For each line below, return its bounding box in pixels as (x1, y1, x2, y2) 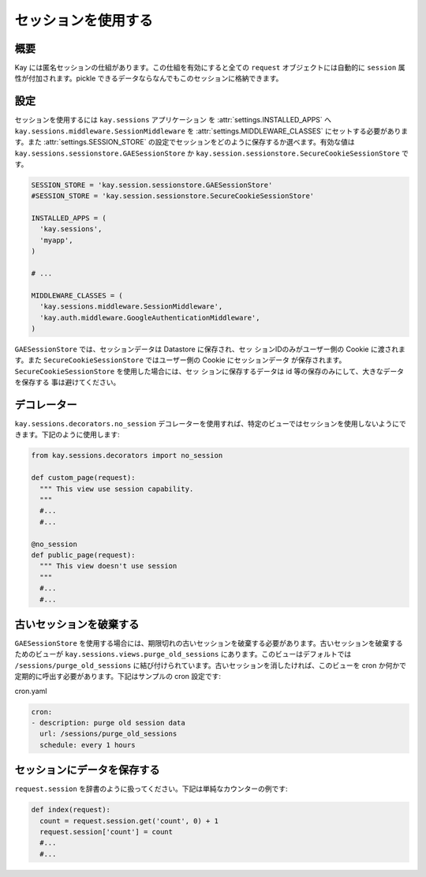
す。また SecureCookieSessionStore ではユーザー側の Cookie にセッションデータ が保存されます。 (14, 355, 346, 365)
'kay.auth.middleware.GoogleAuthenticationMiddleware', (39, 313, 260, 322)
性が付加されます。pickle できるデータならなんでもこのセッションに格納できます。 (14, 73, 283, 83)
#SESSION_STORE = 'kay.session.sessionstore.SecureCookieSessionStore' (31, 192, 315, 201)
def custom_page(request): (31, 474, 136, 482)
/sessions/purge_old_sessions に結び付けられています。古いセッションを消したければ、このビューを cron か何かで (14, 660, 406, 670)
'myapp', (39, 235, 73, 245)
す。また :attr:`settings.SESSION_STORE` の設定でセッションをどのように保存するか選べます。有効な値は (14, 137, 355, 147)
